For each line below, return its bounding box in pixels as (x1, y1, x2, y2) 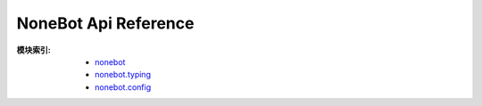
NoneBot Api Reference (16, 13, 195, 33)
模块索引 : (16, 45, 51, 55)
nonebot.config (95, 81, 152, 93)
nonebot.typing (95, 69, 152, 80)
